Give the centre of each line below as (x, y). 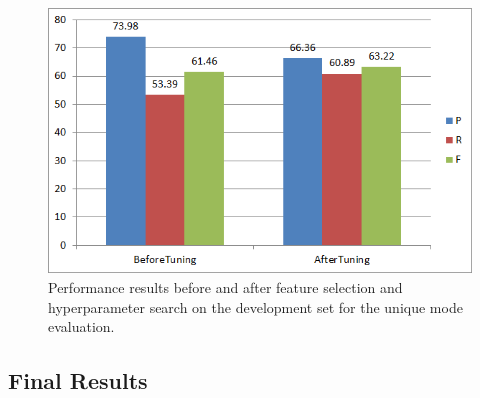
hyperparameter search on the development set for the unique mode (255, 306)
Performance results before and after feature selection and (225, 287)
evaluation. (81, 326)
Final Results (78, 380)
